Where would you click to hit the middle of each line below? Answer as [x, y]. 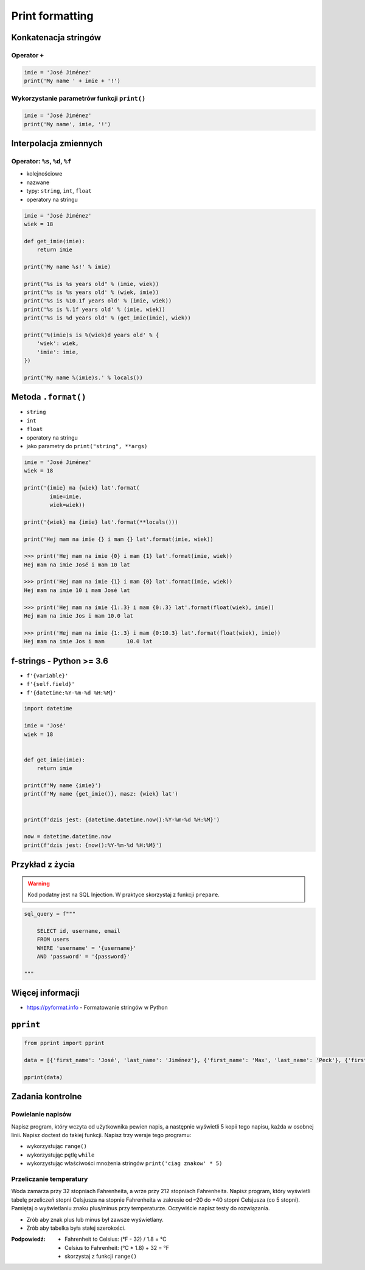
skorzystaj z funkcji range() [101, 1257]
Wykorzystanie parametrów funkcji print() [78, 99]
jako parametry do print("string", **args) [87, 446]
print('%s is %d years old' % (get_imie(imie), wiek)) [107, 318]
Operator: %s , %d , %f [41, 162]
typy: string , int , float [59, 191]
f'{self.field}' [51, 684]
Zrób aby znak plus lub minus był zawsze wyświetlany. [95, 1219]
